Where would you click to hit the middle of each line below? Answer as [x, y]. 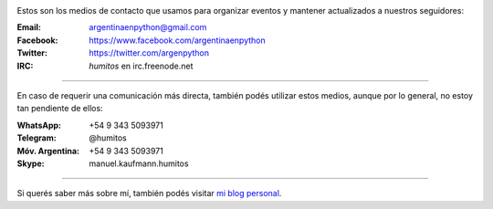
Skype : [31, 163]
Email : [29, 27]
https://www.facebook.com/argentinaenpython [178, 40]
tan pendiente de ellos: [60, 109]
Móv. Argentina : [48, 151]
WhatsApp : [39, 125]
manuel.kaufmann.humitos [139, 163]
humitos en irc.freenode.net [141, 66]
